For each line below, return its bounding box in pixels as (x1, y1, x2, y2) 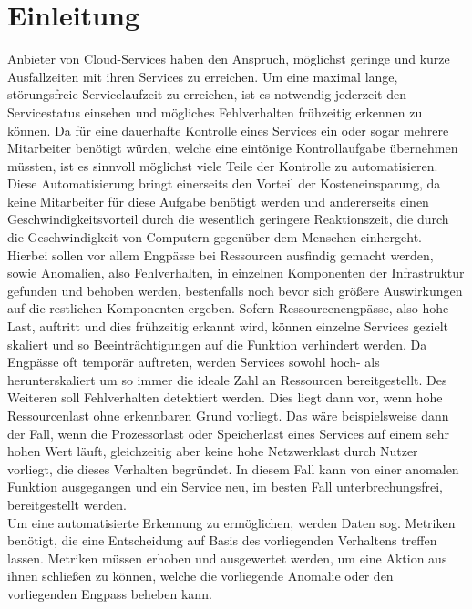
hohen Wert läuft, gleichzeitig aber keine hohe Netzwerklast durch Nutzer (7, 442, 418, 461)
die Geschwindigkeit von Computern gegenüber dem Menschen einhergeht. (7, 228, 422, 247)
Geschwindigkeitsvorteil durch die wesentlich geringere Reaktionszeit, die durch (7, 209, 449, 228)
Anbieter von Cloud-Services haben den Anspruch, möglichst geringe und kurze (7, 49, 450, 68)
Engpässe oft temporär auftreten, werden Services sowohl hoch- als (7, 352, 380, 371)
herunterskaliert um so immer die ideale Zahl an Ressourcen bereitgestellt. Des (7, 370, 447, 389)
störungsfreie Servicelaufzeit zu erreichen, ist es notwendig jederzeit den (7, 85, 407, 104)
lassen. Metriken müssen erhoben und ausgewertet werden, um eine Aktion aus (7, 548, 447, 567)
